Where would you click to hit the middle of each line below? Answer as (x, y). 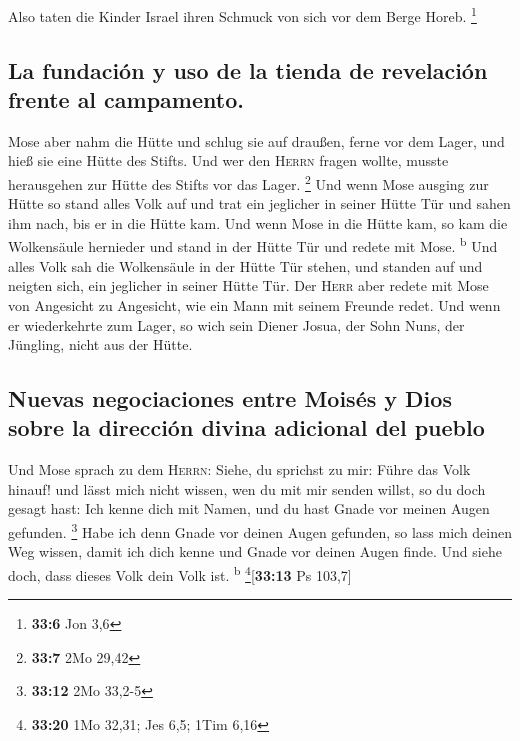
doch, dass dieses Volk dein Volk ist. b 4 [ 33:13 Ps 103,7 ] (180, 573)
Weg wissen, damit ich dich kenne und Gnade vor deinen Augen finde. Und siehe (255, 551)
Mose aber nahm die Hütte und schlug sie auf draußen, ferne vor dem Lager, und (256, 140)
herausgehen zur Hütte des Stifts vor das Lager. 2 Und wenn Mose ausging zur (248, 182)
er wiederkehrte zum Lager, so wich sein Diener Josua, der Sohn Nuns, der (236, 324)
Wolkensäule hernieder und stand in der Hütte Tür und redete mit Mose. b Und (253, 245)
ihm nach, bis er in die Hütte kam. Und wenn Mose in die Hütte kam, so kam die (258, 222)
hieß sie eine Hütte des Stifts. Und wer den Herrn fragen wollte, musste (228, 160)
